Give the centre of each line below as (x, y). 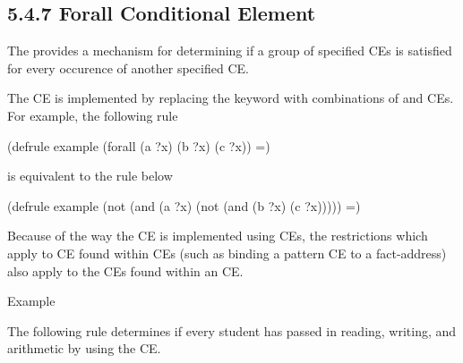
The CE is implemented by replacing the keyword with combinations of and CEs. (231, 98)
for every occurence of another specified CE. (128, 68)
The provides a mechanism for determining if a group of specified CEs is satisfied (230, 51)
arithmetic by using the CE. (84, 348)
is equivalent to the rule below (90, 176)
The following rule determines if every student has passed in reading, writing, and (232, 330)
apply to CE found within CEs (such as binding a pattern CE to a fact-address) (227, 253)
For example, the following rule (93, 115)
